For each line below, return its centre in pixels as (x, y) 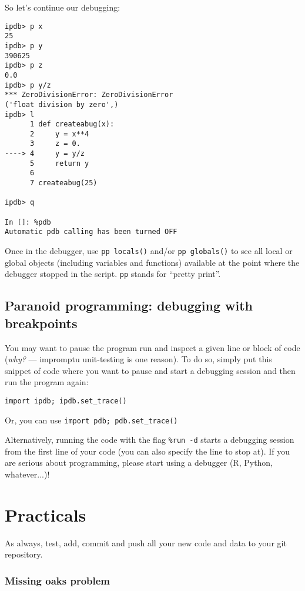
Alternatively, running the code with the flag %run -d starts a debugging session (150, 440)
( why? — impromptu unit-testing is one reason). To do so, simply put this (138, 359)
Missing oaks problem (58, 580)
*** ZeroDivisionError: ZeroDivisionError (89, 95)
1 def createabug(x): (72, 124)
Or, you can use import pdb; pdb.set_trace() (91, 420)
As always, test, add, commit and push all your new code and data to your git (146, 542)
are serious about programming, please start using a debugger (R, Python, (139, 463)
